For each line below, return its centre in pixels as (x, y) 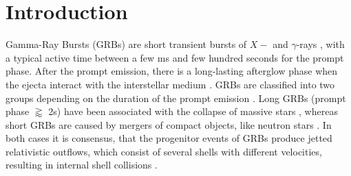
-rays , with (320, 44)
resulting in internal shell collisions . (82, 165)
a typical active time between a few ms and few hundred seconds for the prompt (175, 57)
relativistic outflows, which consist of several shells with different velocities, (164, 151)
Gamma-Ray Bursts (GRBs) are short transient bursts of (126, 44)
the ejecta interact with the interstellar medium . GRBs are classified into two (170, 84)
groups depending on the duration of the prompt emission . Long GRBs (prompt (176, 98)
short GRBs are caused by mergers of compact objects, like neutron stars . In (169, 124)
